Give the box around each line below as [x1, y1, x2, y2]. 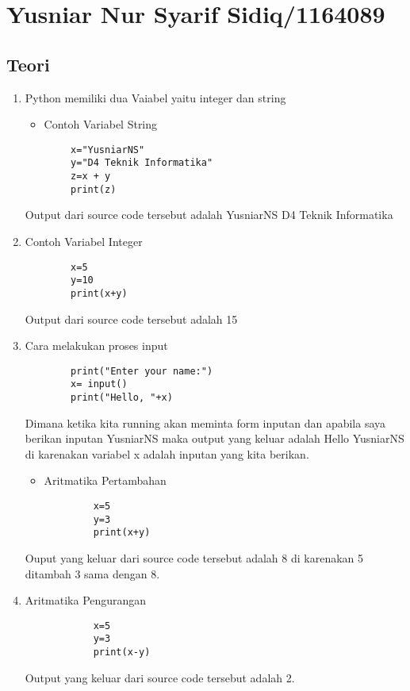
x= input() [71, 378, 128, 390]
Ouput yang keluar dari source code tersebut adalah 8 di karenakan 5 [25, 550, 364, 566]
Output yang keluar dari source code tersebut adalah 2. [25, 669, 295, 685]
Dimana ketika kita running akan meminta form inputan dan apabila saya [25, 414, 386, 431]
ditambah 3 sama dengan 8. [25, 565, 160, 582]
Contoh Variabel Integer [25, 232, 143, 249]
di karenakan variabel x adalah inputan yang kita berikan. [25, 445, 309, 462]
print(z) [71, 183, 117, 195]
